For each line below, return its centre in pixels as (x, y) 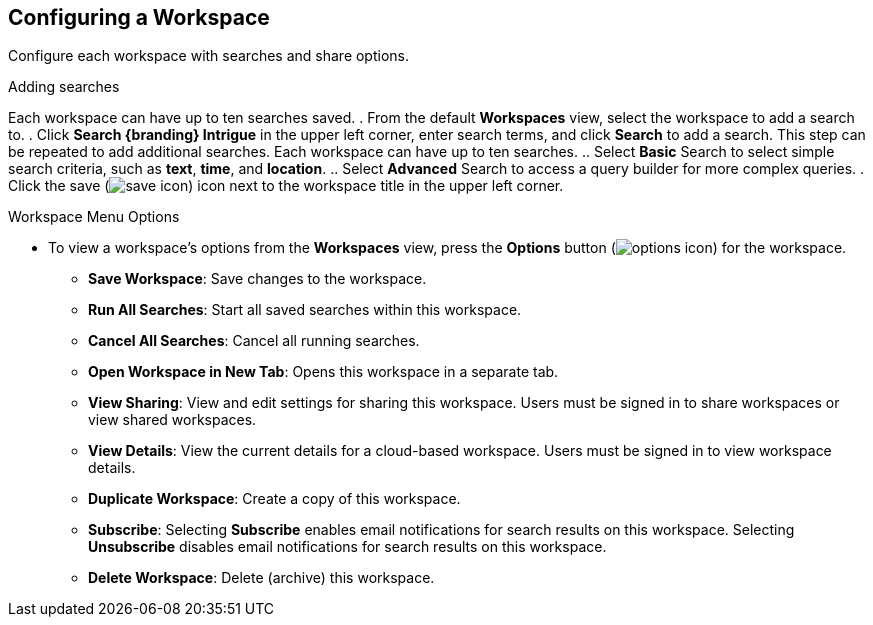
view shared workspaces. (172, 420)
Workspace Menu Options (94, 217)
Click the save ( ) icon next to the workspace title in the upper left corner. (286, 186)
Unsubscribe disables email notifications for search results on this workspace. (347, 547)
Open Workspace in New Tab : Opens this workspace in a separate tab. (323, 372)
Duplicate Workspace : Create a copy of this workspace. (274, 499)
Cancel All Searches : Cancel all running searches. (254, 341)
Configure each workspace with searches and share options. (209, 56)
